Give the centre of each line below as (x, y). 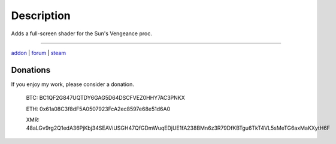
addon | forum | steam (38, 53)
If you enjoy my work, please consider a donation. (73, 84)
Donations (31, 70)
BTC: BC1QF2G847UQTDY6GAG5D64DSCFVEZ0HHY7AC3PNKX (105, 98)
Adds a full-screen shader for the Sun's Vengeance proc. (81, 33)
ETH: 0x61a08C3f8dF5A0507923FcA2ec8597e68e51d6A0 (98, 109)
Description (41, 16)
